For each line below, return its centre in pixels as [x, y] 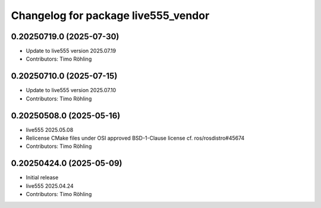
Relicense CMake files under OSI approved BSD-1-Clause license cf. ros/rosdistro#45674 [135, 138]
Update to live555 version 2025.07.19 [71, 51]
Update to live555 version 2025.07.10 [71, 90]
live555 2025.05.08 [50, 130]
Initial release [42, 178]
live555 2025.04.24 [50, 186]
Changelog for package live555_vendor [110, 15]
